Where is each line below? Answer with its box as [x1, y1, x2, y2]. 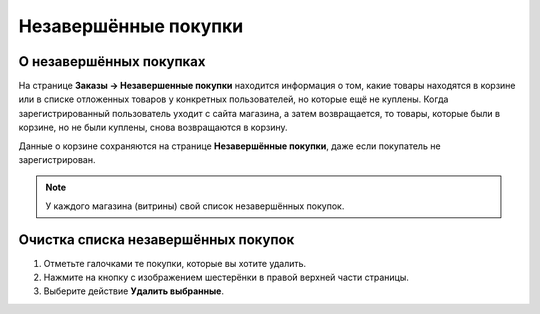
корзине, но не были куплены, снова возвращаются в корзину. [18, 121, 289, 134]
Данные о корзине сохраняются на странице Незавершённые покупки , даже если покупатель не [18, 140, 441, 152]
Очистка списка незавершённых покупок [18, 231, 295, 248]
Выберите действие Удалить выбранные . [43, 285, 225, 297]
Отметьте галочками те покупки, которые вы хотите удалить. [43, 257, 307, 269]
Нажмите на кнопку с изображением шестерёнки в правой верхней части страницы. [43, 271, 410, 284]
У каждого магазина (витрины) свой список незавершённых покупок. [45, 200, 345, 212]
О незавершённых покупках [18, 53, 206, 70]
